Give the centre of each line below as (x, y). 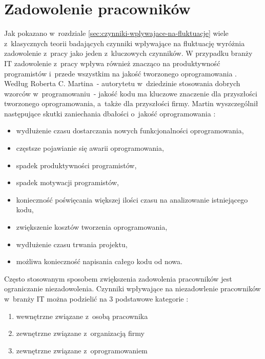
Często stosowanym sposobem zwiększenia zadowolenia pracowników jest (118, 278)
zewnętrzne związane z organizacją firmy (80, 333)
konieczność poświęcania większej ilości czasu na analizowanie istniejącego (132, 199)
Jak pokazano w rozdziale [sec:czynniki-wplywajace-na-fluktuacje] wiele (116, 33)
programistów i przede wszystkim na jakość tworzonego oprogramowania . (120, 73)
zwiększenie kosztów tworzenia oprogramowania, (92, 227)
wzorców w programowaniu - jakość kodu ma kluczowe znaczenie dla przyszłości (131, 93)
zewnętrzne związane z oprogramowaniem (82, 350)
